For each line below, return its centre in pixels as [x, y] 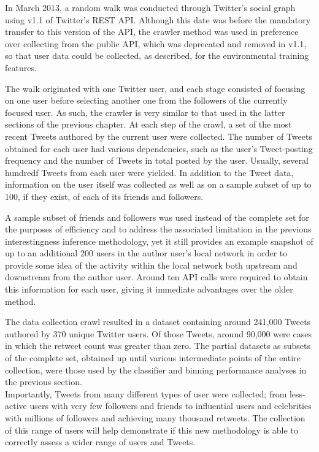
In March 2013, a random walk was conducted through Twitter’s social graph [150, 7]
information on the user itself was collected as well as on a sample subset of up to [158, 184]
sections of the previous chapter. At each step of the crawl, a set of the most [148, 124]
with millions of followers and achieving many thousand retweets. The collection [155, 418]
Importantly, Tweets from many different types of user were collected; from [146, 393]
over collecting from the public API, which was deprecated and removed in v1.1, [156, 43]
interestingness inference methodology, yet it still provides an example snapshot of [159, 241]
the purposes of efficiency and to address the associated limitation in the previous [158, 229]
